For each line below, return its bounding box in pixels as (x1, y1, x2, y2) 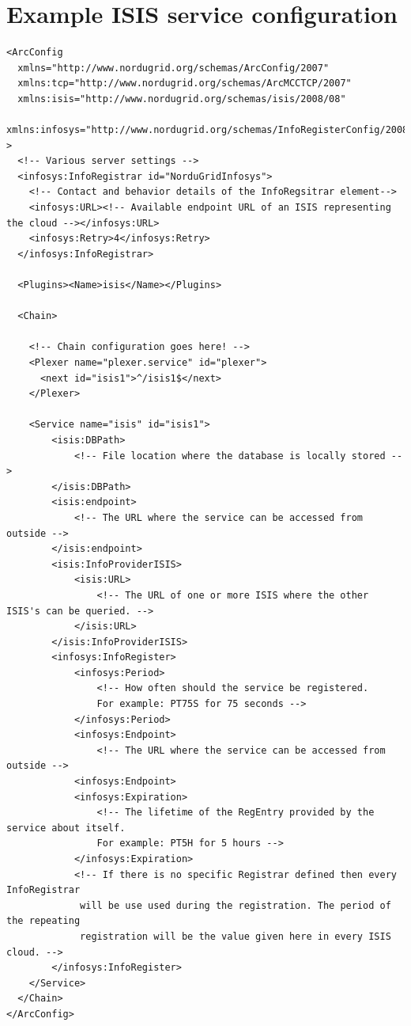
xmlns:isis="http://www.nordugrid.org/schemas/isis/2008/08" (17, 93, 346, 104)
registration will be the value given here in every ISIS (80, 930, 391, 942)
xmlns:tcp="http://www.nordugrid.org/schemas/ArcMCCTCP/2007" (17, 78, 352, 89)
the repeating (6, 915, 81, 927)
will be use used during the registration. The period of (80, 899, 391, 911)
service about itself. (6, 822, 126, 834)
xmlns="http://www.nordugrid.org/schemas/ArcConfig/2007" (17, 62, 330, 74)
